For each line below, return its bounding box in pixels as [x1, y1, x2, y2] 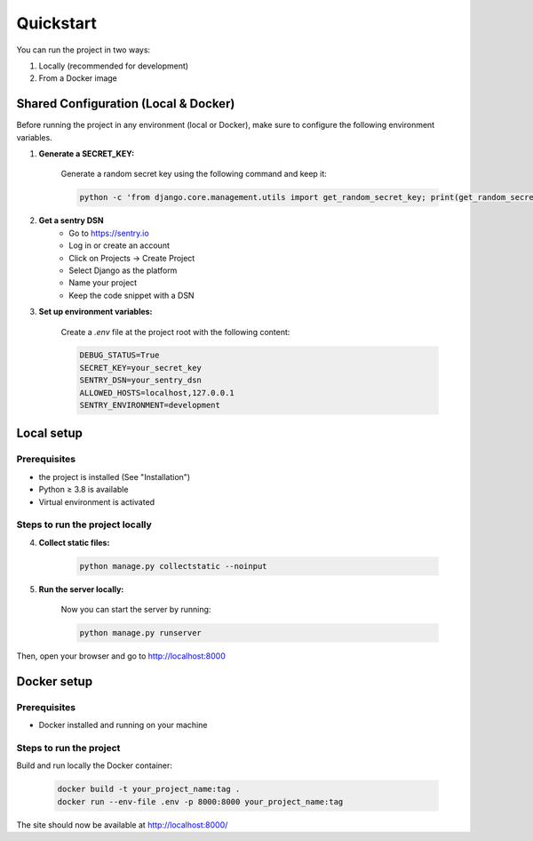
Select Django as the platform [68, 265, 178, 276]
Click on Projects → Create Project [68, 252, 195, 263]
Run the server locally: [38, 583, 124, 595]
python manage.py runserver [79, 628, 202, 638]
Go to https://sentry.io [68, 228, 150, 238]
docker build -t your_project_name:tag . [57, 784, 241, 795]
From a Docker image [38, 73, 117, 84]
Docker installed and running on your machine [38, 720, 208, 731]
